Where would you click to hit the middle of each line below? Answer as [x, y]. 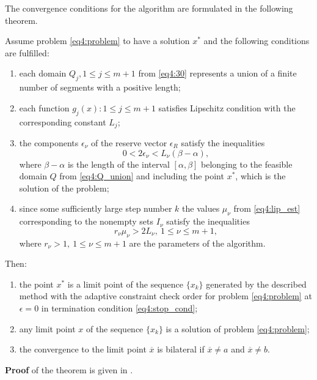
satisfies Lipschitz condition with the [227, 107]
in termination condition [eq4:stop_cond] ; [119, 307]
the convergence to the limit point [83, 349]
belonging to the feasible [247, 164]
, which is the [261, 176]
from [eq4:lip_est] [267, 208]
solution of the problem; [64, 188]
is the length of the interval [118, 164]
